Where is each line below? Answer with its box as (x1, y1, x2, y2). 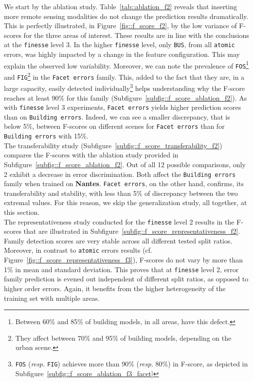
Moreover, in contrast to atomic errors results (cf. (4, 245, 152, 255)
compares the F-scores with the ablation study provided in (4, 150, 179, 160)
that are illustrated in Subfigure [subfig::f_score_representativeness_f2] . (23, 226, 240, 236)
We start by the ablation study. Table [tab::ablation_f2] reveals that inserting (4, 1, 237, 11)
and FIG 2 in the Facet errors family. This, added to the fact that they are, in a (4, 70, 245, 82)
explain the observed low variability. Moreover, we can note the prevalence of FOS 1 (4, 59, 249, 70)
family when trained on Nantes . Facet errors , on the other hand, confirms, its (4, 178, 244, 189)
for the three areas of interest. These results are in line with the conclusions (23, 30, 249, 40)
